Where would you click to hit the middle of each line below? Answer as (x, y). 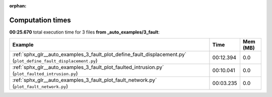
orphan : (18, 6)
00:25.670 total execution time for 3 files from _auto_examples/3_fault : (84, 32)
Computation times (40, 20)
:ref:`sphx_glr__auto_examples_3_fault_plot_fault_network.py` (85, 80)
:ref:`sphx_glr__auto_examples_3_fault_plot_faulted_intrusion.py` (88, 67)
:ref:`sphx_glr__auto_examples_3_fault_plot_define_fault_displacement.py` (99, 54)
